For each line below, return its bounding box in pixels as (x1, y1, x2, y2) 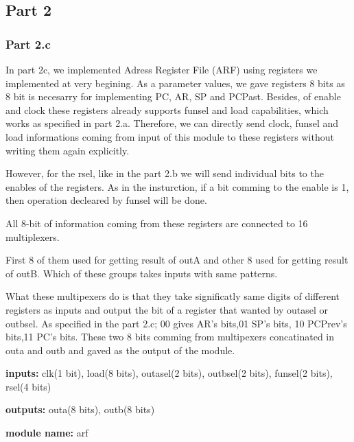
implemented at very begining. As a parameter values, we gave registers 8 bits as (5, 75, 345, 90)
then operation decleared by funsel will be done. (5, 193, 207, 207)
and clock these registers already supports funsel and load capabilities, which (5, 102, 329, 117)
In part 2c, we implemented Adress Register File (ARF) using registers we (5, 62, 318, 76)
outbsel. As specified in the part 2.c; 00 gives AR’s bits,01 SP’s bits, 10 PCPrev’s (5, 316, 347, 330)
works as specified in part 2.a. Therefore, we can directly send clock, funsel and (5, 116, 339, 130)
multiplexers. (5, 229, 60, 244)
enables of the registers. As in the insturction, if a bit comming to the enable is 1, (5, 179, 349, 194)
